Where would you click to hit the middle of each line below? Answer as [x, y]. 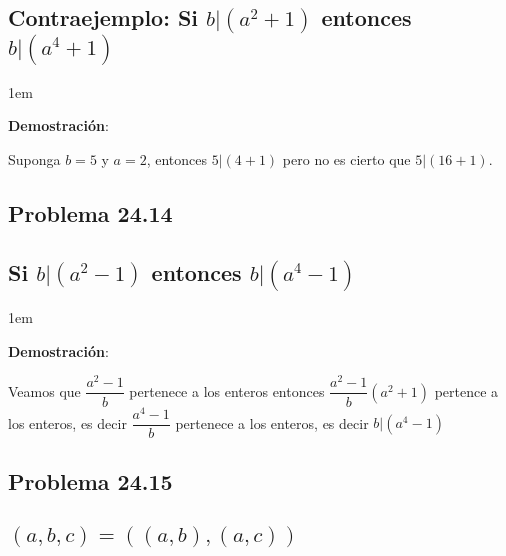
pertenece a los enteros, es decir [272, 422]
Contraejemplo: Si [103, 17]
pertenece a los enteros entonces [227, 390]
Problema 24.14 [90, 212]
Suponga [34, 158]
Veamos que [44, 390]
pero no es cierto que [346, 158]
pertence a [466, 390]
